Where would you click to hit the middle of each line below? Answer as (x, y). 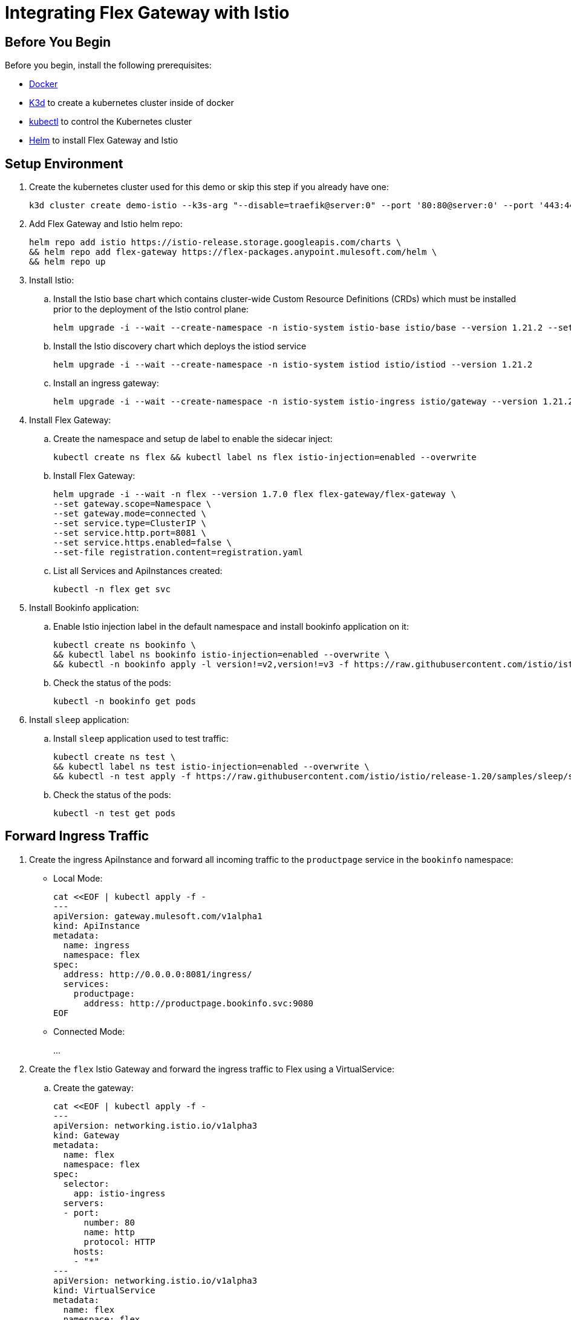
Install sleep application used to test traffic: (141, 739)
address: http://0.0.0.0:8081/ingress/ (158, 974)
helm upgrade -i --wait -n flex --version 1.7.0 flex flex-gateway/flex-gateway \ (255, 494)
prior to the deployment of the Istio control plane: (151, 309)
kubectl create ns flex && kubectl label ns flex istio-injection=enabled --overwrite (265, 457)
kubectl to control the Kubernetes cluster (111, 122)
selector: (86, 1183)
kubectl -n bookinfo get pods (125, 701)
